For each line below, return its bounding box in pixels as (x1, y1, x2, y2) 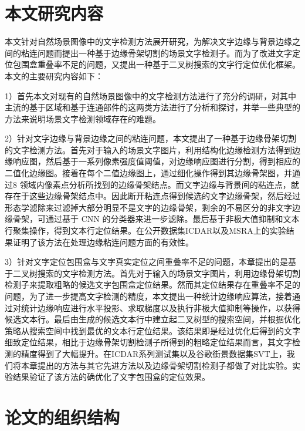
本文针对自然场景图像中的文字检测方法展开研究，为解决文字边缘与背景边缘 (5, 35, 292, 48)
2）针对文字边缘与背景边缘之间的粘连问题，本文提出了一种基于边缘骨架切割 (5, 132, 296, 144)
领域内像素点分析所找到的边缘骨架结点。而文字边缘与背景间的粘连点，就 (19, 178, 299, 190)
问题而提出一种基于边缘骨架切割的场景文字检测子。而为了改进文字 (37, 46, 292, 59)
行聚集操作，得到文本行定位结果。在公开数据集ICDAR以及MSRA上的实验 (5, 224, 286, 237)
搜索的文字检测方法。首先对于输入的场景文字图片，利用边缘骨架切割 (37, 267, 300, 279)
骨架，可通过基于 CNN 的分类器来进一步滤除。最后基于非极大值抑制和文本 (12, 213, 300, 225)
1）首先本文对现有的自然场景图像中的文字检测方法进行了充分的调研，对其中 (5, 89, 296, 102)
